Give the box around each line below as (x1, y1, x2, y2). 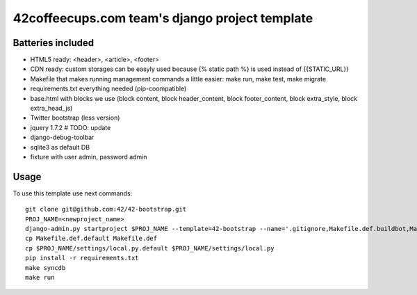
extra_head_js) (30, 104, 73, 113)
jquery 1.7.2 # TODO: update (30, 123, 111, 131)
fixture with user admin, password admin (30, 152, 147, 161)
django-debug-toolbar (30, 133, 95, 142)
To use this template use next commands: (13, 189, 133, 198)
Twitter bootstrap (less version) (30, 113, 120, 122)
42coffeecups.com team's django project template (13, 10, 313, 26)
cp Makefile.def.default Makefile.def (25, 234, 158, 243)
